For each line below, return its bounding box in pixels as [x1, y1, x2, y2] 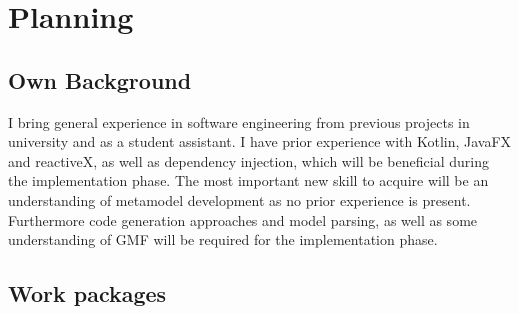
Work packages [8, 278, 167, 309]
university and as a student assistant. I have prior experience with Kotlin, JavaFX [8, 131, 512, 152]
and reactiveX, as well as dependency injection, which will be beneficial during [8, 150, 489, 171]
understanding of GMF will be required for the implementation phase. [8, 229, 438, 250]
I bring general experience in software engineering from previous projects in [8, 111, 470, 132]
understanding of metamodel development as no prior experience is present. [8, 189, 471, 210]
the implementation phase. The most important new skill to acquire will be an [8, 170, 489, 191]
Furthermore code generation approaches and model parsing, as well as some [8, 209, 478, 230]
